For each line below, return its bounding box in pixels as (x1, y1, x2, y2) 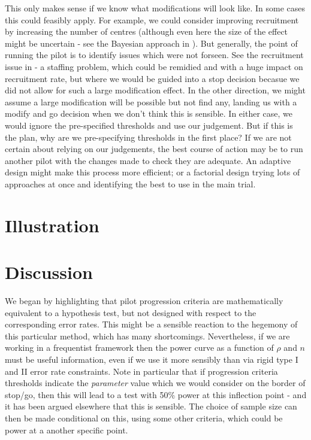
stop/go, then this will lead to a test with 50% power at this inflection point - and (5, 388, 307, 400)
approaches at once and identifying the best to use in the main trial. (5, 177, 256, 190)
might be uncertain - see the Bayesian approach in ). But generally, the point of (5, 37, 298, 49)
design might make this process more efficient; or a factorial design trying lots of (5, 166, 300, 178)
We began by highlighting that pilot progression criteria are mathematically (5, 295, 283, 307)
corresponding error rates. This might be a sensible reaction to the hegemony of (5, 318, 298, 330)
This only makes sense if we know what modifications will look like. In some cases (5, 2, 306, 14)
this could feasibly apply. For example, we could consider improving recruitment (5, 13, 299, 26)
